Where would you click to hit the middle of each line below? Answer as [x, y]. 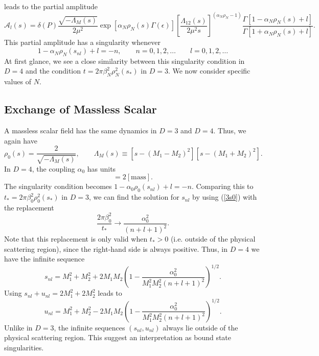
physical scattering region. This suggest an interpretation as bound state [118, 337]
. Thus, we [230, 130]
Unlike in [18, 327]
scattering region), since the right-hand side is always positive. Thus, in [116, 248]
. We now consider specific [209, 71]
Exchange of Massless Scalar [81, 109]
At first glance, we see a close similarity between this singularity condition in [124, 61]
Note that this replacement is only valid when [76, 239]
